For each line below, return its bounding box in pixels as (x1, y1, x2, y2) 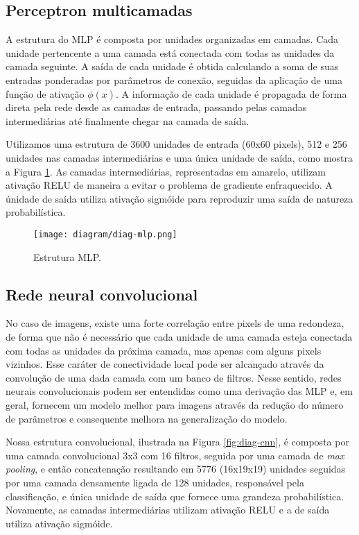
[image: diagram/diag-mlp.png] (33, 229, 177, 239)
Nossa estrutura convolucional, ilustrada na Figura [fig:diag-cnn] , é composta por (6, 434, 349, 449)
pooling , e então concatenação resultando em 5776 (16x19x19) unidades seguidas (6, 461, 346, 476)
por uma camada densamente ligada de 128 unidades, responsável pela (6, 475, 304, 489)
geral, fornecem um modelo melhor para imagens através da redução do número (6, 397, 344, 411)
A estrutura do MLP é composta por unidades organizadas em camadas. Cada (6, 32, 339, 46)
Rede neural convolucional (6, 283, 198, 305)
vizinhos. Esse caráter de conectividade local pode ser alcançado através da (6, 357, 324, 371)
